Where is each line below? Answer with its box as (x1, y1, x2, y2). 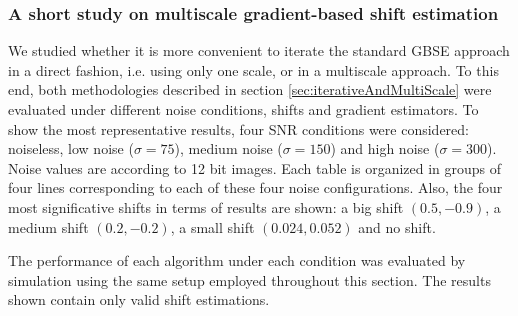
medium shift (8, 216, 89, 237)
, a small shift (170, 216, 255, 237)
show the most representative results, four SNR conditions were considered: (8, 118, 469, 139)
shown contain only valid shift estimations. (8, 289, 270, 310)
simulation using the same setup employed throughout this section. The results (8, 269, 491, 290)
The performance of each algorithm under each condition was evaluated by (8, 250, 466, 271)
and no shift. (358, 216, 436, 237)
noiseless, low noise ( (8, 138, 134, 159)
